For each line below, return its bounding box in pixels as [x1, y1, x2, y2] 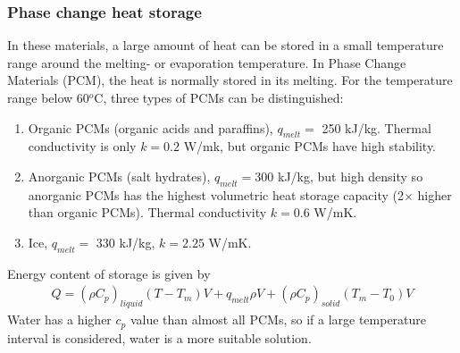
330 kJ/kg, [96, 232, 155, 251]
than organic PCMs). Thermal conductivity [28, 203, 267, 222]
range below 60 [7, 88, 89, 106]
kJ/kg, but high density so [277, 166, 423, 185]
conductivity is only [28, 137, 137, 155]
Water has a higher [7, 310, 112, 329]
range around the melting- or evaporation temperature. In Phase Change [7, 53, 406, 71]
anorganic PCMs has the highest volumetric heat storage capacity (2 [28, 185, 405, 204]
